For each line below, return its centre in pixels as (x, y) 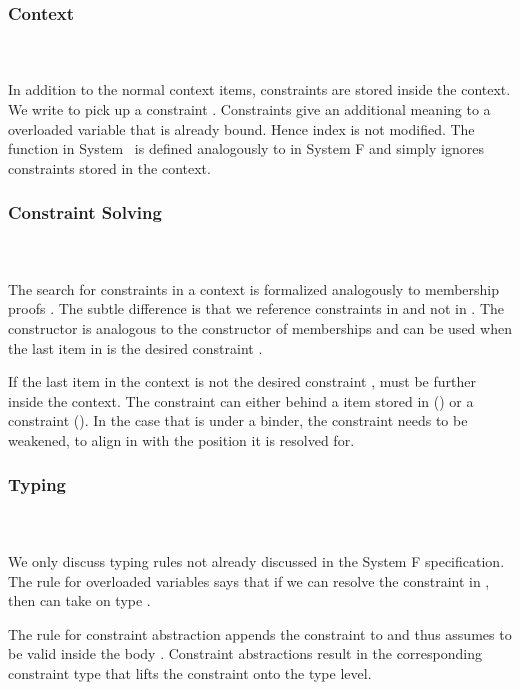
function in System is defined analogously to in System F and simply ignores (246, 148)
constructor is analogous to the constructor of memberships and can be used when (260, 327)
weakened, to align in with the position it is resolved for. (181, 439)
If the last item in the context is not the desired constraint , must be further (242, 381)
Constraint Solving (85, 212)
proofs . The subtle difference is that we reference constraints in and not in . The (256, 308)
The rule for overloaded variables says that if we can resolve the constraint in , (249, 580)
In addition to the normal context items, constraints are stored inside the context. (259, 89)
